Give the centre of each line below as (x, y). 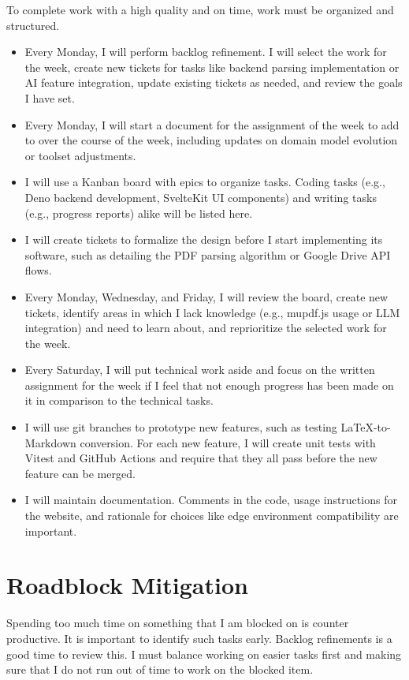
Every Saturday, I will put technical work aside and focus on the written (200, 370)
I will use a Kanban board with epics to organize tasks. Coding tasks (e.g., (205, 182)
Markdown (50, 442)
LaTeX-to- (366, 427)
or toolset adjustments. (80, 155)
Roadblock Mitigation (127, 585)
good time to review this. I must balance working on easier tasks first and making (204, 654)
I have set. (50, 97)
